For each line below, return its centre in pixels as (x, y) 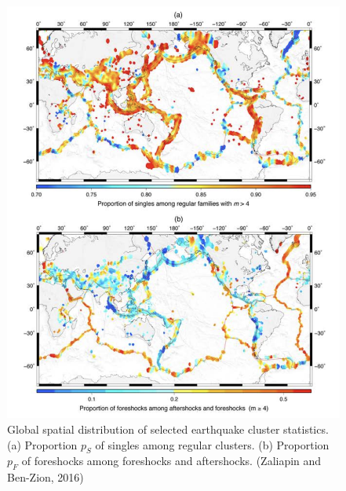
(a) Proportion (42, 444)
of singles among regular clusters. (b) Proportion (212, 444)
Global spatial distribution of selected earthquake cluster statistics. (168, 429)
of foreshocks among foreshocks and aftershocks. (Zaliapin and (171, 461)
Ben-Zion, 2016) (46, 477)
